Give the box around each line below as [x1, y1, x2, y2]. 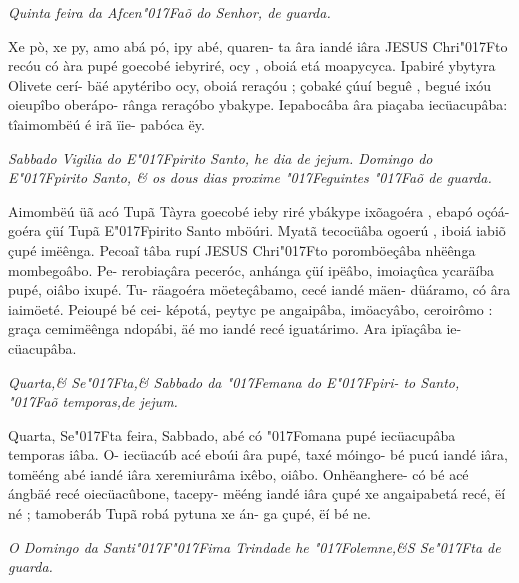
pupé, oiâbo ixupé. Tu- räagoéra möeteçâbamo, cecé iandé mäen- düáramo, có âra [8, 279, 511, 300]
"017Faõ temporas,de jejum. [8, 391, 178, 412]
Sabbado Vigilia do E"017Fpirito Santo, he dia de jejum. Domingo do [8, 147, 433, 168]
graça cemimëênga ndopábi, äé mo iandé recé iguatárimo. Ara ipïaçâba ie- [8, 318, 462, 339]
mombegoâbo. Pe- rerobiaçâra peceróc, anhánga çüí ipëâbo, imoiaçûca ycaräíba [8, 259, 495, 280]
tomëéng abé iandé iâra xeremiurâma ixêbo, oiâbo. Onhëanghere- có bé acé [8, 463, 469, 484]
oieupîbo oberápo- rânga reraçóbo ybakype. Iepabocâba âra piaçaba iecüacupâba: [8, 94, 508, 115]
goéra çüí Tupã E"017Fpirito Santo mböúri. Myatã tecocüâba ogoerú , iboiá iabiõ [8, 220, 506, 241]
